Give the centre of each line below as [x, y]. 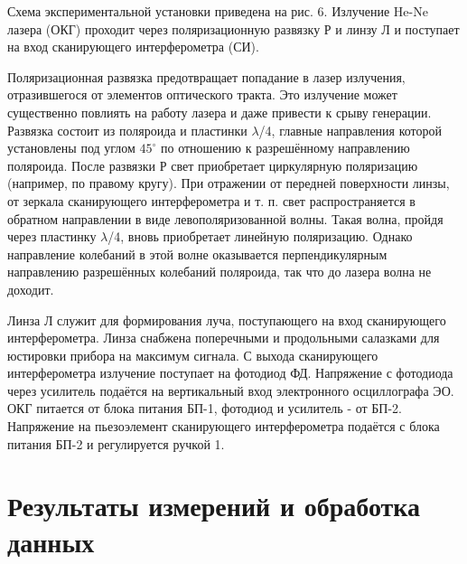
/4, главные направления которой [350, 130]
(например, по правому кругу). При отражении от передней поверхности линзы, [229, 183]
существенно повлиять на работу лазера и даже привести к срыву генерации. [219, 112]
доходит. [31, 289]
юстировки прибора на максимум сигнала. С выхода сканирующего [193, 355]
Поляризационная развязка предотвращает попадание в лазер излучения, [206, 76]
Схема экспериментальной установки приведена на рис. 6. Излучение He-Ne [218, 11]
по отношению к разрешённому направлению [285, 148]
